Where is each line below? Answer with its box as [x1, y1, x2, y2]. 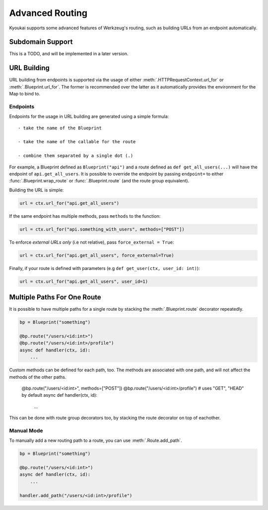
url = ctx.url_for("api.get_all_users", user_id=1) [19, 278, 148, 284]
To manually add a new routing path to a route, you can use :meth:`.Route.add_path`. [9, 437, 182, 443]
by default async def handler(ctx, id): [21, 392, 98, 398]
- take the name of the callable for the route [18, 139, 136, 145]
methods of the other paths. [9, 374, 67, 380]
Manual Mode [9, 427, 43, 434]
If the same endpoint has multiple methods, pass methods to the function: [9, 213, 161, 219]
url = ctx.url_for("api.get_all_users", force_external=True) [19, 253, 174, 258]
